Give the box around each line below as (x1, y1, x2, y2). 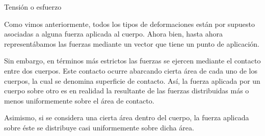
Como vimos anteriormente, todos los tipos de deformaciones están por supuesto (4, 18, 255, 29)
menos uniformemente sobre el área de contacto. (4, 95, 154, 106)
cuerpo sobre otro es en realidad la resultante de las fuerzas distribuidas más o (4, 85, 249, 96)
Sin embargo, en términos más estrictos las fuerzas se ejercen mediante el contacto (4, 55, 261, 66)
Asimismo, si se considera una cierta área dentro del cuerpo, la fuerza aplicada (4, 112, 249, 123)
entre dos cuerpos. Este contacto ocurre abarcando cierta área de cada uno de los (4, 65, 257, 76)
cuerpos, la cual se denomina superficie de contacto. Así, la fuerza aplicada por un (4, 75, 260, 86)
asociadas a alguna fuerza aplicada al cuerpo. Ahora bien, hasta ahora (4, 28, 223, 39)
